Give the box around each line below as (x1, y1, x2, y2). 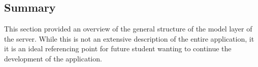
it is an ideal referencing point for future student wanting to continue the (4, 43, 232, 54)
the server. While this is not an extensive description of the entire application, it (4, 33, 254, 44)
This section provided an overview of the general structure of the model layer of (4, 23, 252, 34)
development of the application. (4, 53, 102, 63)
